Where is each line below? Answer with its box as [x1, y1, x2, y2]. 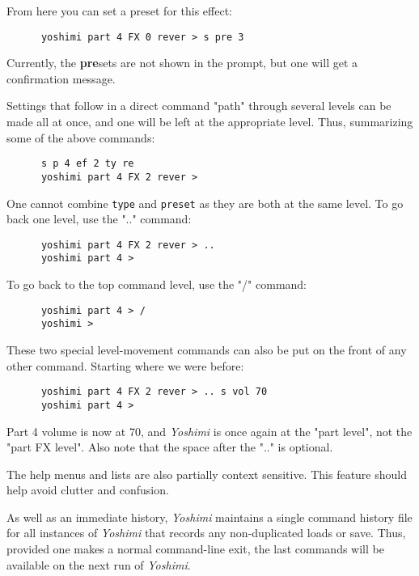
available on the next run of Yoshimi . [6, 556, 191, 573]
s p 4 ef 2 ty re [40, 158, 134, 170]
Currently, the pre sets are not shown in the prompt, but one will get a [6, 54, 358, 71]
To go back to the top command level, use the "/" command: [6, 276, 307, 293]
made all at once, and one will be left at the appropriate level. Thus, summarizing [6, 113, 413, 130]
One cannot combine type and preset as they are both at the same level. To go [6, 194, 404, 211]
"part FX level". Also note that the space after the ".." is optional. [6, 438, 333, 455]
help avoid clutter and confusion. [6, 481, 169, 498]
